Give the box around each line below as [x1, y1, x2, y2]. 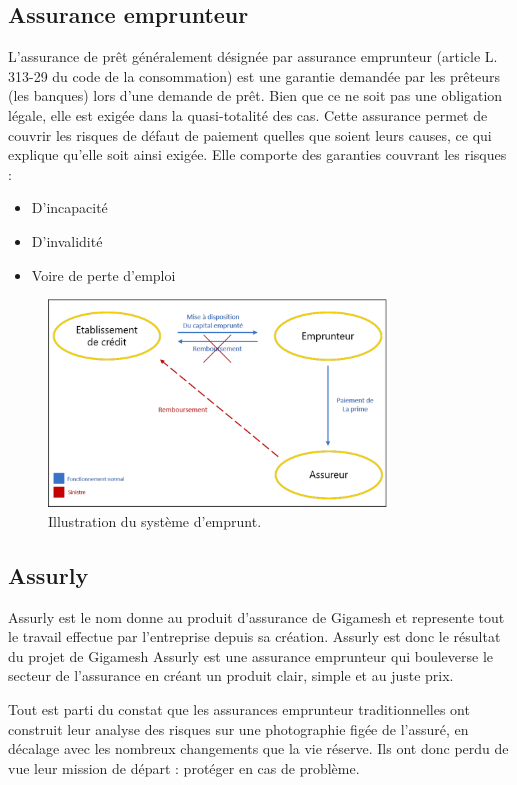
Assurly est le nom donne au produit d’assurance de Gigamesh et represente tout [8, 606, 505, 627]
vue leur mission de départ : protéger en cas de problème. [8, 757, 360, 778]
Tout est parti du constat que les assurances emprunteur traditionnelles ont [8, 698, 470, 719]
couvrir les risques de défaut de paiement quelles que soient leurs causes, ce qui [8, 124, 492, 145]
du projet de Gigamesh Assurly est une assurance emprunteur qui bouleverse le [8, 645, 494, 666]
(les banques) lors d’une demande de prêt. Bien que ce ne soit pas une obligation [8, 85, 503, 106]
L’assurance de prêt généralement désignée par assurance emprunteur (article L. [8, 46, 498, 67]
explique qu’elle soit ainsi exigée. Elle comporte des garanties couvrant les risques [8, 144, 507, 165]
